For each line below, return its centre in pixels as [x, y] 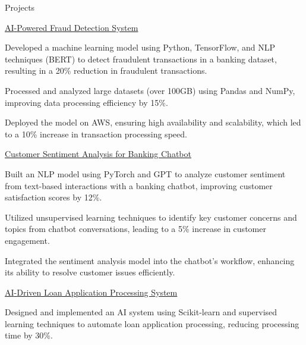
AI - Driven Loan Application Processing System [91, 292]
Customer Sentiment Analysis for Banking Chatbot [98, 154]
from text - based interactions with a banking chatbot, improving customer [139, 185]
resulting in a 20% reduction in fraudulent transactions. [106, 70]
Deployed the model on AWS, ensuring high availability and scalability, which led [153, 122]
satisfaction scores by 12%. [53, 197]
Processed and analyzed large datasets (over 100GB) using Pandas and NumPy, [150, 90]
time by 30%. [29, 335]
